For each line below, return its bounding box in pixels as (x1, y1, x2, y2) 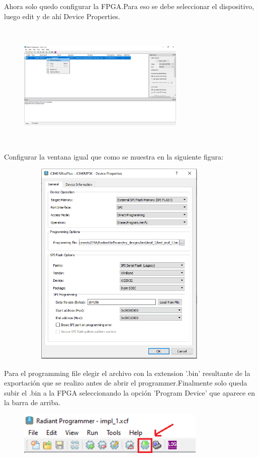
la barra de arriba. (4, 397, 61, 408)
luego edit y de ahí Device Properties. (4, 11, 120, 21)
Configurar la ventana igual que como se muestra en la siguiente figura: (4, 151, 223, 162)
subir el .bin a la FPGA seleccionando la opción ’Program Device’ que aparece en (4, 387, 255, 398)
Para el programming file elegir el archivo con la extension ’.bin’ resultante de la (4, 367, 250, 378)
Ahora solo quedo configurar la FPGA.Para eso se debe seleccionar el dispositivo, (4, 1, 254, 11)
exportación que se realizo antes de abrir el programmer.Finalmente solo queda (4, 377, 247, 388)
